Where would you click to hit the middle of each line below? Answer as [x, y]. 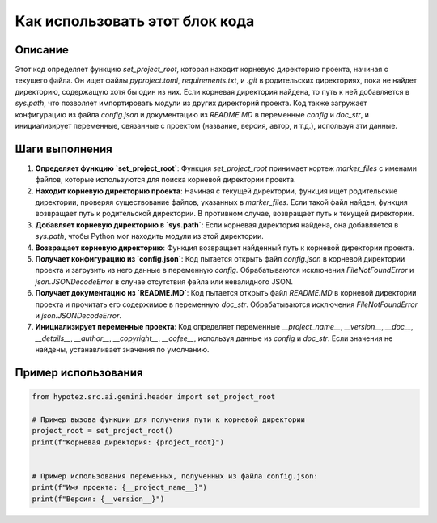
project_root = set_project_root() [102, 431]
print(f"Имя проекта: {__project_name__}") [120, 487]
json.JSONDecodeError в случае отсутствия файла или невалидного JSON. [164, 281]
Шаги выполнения [64, 149]
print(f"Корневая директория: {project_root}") [128, 442]
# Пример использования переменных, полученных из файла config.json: [175, 476]
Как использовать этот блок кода [135, 21]
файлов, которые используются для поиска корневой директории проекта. [165, 180]
